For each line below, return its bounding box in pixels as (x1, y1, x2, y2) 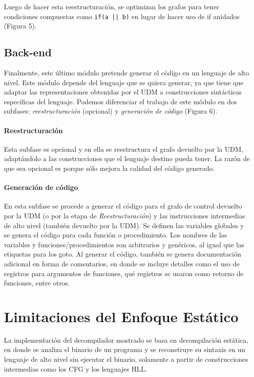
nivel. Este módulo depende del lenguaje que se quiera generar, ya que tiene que (4, 77, 244, 87)
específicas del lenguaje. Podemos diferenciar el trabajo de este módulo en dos (4, 96, 237, 106)
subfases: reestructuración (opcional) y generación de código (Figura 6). (4, 106, 217, 116)
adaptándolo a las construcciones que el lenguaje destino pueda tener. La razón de (4, 153, 250, 164)
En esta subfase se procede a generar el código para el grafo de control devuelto (4, 201, 242, 211)
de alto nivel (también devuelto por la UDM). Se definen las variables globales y (4, 220, 244, 230)
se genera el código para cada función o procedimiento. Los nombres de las (4, 230, 227, 240)
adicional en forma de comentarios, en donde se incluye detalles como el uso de (4, 258, 240, 268)
